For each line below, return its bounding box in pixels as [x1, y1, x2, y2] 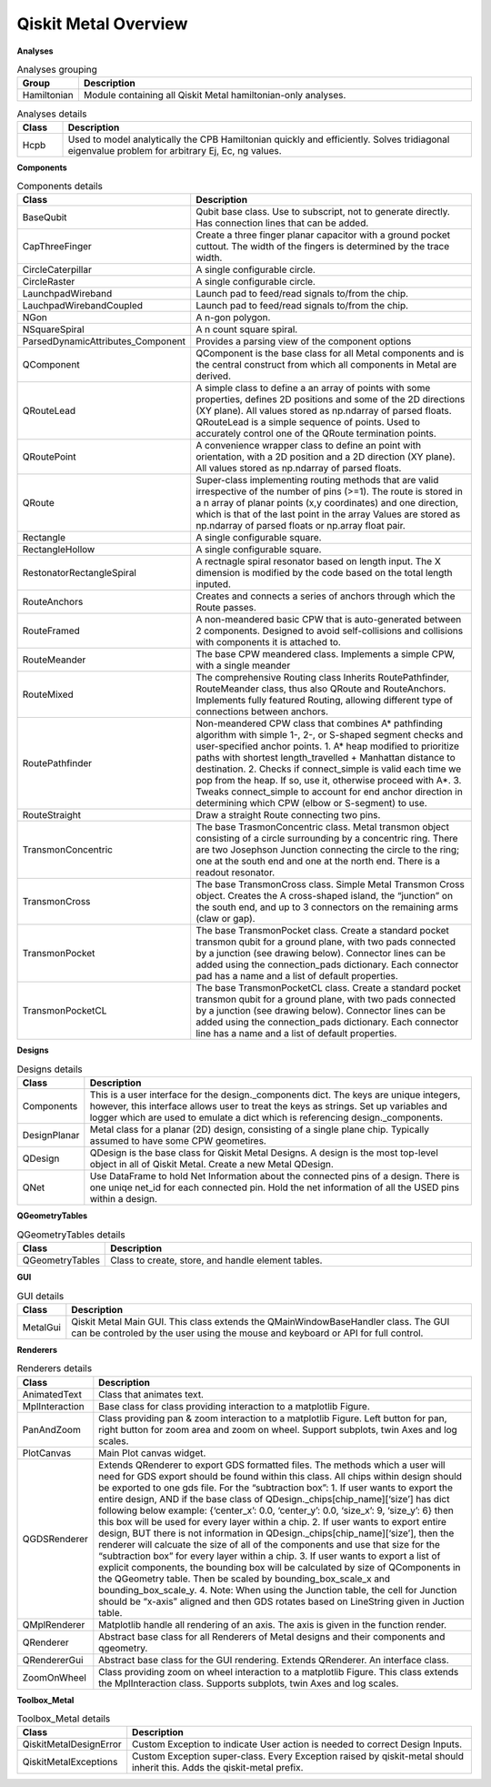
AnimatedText [22, 1388, 82, 1400]
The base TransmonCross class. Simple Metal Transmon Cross [195, 878, 466, 891]
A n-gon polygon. [195, 311, 271, 324]
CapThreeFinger [22, 240, 93, 253]
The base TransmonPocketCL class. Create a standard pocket [195, 982, 461, 994]
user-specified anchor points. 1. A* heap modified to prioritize [195, 740, 459, 752]
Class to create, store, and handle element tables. [110, 1254, 323, 1267]
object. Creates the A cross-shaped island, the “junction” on [195, 890, 454, 903]
